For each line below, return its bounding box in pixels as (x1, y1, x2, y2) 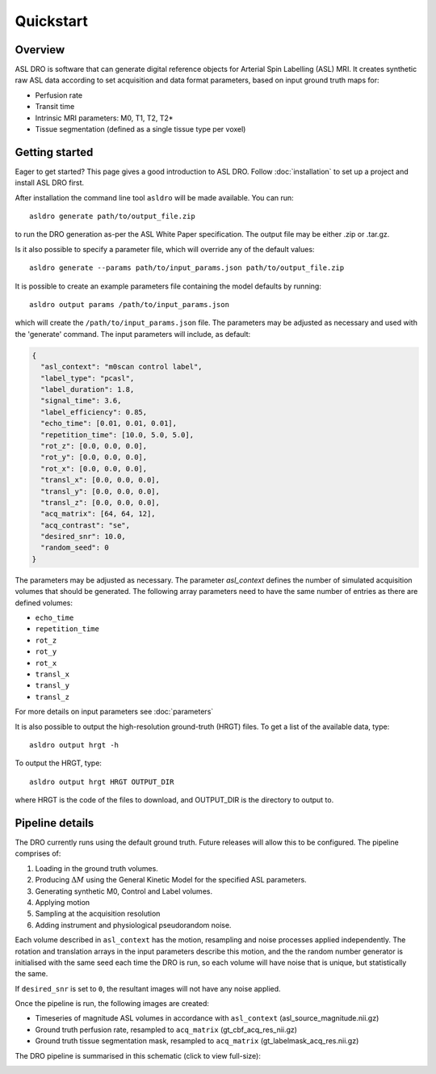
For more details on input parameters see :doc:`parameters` (15, 707, 214, 717)
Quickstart (15, 12, 89, 30)
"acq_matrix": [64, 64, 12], (40, 509, 157, 519)
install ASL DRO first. (15, 178, 85, 187)
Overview (15, 43, 65, 57)
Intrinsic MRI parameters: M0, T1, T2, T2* (35, 113, 174, 123)
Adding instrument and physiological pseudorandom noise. (35, 920, 232, 929)
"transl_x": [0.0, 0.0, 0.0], (40, 475, 161, 485)
